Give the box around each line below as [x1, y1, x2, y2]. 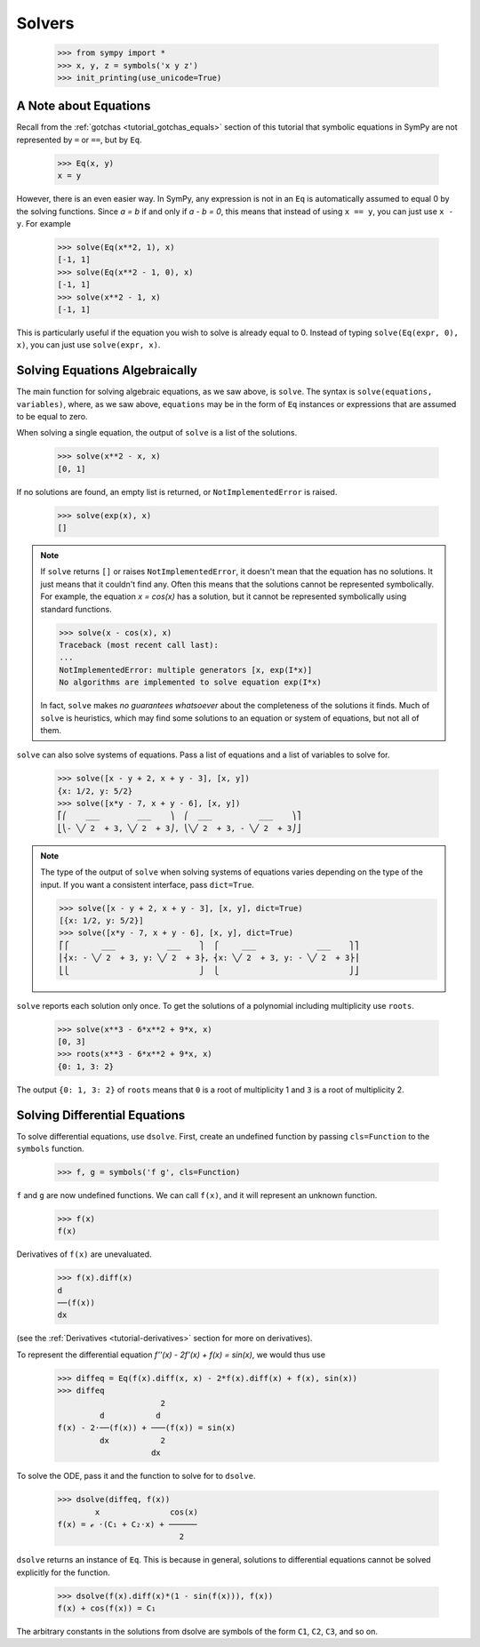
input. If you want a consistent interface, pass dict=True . [40, 879, 255, 890]
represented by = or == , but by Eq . [16, 134, 142, 145]
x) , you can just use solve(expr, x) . [16, 340, 161, 350]
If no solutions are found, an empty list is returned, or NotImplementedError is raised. [16, 486, 338, 497]
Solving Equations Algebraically [16, 363, 197, 378]
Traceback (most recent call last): [59, 640, 220, 650]
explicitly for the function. [16, 1567, 110, 1578]
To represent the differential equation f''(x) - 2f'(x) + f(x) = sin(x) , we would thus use [16, 1349, 326, 1360]
